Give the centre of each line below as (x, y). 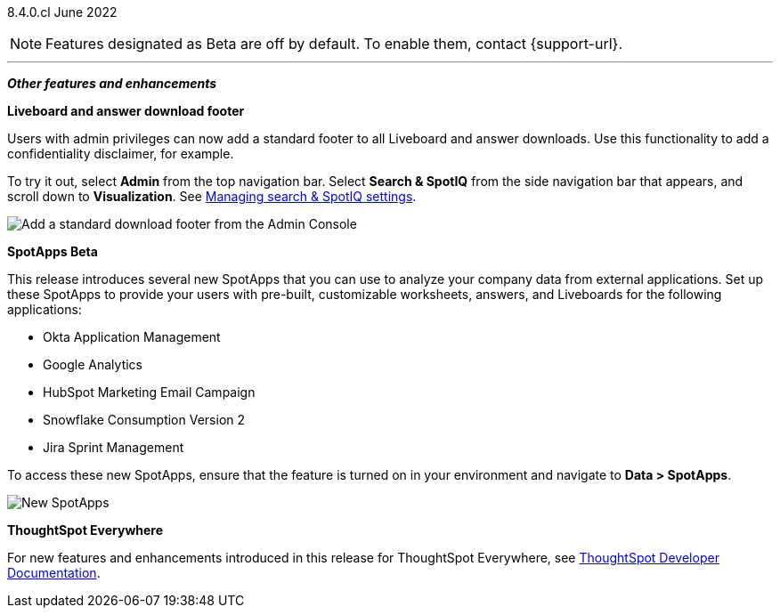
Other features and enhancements (112, 83)
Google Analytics (93, 364)
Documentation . (54, 573)
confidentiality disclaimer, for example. (121, 154)
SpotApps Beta (53, 251)
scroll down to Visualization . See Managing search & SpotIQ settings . (212, 196)
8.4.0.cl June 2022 (62, 12)
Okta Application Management (132, 337)
